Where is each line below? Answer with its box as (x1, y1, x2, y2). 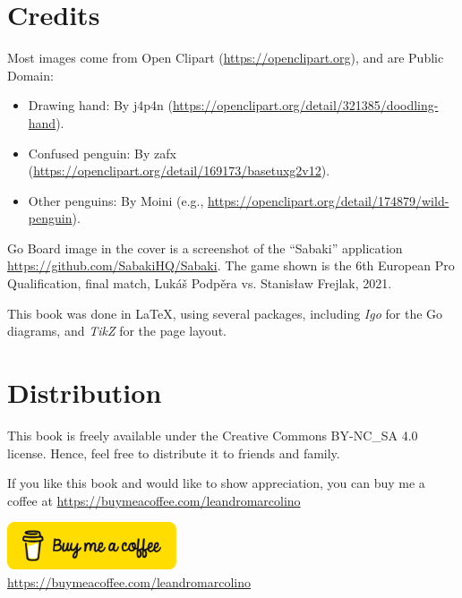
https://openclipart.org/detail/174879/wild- (208, 191, 449, 209)
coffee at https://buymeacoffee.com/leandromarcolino (7, 491, 301, 509)
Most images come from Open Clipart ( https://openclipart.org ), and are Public (7, 48, 444, 67)
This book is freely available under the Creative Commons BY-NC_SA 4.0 (7, 425, 418, 444)
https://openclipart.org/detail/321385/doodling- (172, 96, 439, 115)
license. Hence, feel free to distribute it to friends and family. (7, 443, 340, 462)
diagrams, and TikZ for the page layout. (7, 321, 227, 340)
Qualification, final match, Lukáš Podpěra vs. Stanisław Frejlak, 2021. (7, 274, 392, 293)
